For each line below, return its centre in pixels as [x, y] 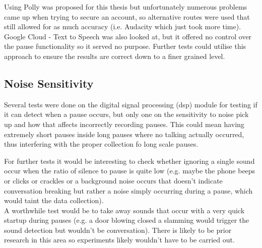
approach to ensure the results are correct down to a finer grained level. [115, 56]
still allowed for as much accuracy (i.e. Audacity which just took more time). [123, 26]
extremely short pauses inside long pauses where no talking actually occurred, [124, 134]
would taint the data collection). [54, 200]
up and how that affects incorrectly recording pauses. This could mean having [124, 124]
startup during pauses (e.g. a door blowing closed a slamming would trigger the [127, 220]
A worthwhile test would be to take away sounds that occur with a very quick [124, 210]
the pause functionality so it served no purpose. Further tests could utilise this [125, 46]
